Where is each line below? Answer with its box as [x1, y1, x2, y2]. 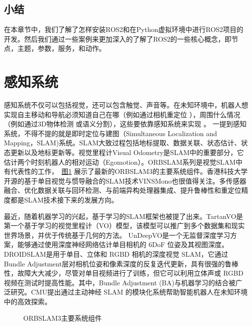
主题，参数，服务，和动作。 [17, 43, 106, 53]
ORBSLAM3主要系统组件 [23, 312, 102, 323]
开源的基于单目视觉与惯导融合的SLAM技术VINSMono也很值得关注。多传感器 [4, 175, 247, 186]
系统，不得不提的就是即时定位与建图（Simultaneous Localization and [4, 128, 217, 138]
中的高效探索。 [4, 296, 51, 306]
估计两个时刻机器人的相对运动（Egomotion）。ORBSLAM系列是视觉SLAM [4, 156, 236, 167]
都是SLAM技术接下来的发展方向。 [10, 195, 118, 205]
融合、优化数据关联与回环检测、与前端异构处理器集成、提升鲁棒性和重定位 [4, 185, 241, 195]
